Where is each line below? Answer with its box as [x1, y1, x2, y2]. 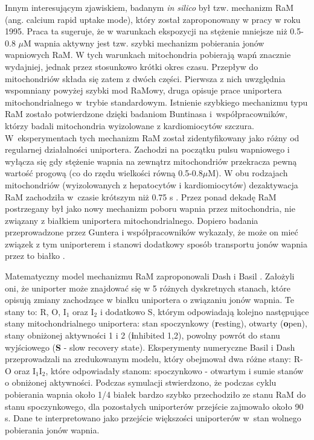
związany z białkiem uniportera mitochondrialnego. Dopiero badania [5, 214, 258, 226]
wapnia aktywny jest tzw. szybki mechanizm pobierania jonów [34, 36, 264, 49]
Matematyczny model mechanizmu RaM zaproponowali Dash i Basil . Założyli [5, 270, 295, 282]
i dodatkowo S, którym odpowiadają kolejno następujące [100, 305, 309, 317]
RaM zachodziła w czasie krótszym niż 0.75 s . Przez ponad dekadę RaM [5, 190, 277, 203]
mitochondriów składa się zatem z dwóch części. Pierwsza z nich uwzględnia [5, 72, 286, 84]
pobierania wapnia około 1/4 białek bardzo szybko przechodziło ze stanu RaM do [5, 388, 306, 400]
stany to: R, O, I [5, 305, 66, 317]
